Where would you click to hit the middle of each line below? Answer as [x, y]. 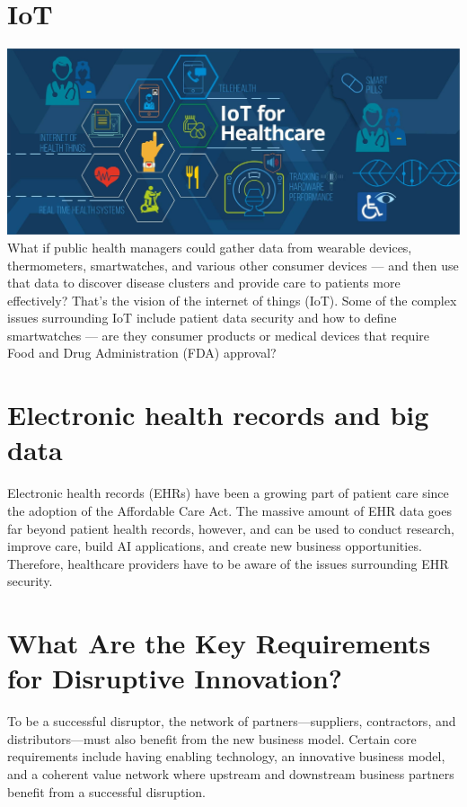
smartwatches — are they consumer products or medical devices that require [218, 335]
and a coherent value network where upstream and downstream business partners [231, 774]
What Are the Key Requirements [219, 643]
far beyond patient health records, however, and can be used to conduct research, [231, 528]
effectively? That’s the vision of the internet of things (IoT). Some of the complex [232, 300]
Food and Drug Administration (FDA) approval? [142, 353]
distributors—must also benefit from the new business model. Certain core [212, 738]
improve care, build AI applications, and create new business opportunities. [215, 546]
